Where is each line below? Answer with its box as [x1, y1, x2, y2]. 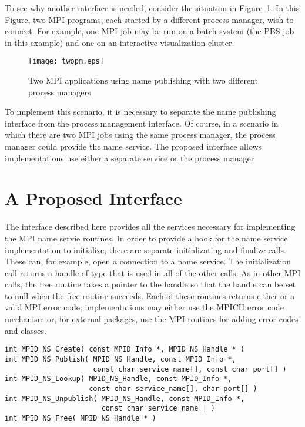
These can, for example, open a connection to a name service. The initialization [5, 255, 291, 267]
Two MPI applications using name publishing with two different [28, 74, 258, 87]
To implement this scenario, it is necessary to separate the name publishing [5, 105, 276, 118]
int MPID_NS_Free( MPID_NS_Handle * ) [5, 413, 156, 422]
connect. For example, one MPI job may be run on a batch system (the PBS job [5, 25, 294, 37]
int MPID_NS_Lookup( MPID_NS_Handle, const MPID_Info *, [5, 375, 232, 383]
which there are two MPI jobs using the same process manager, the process [5, 128, 276, 141]
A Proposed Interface [5, 186, 182, 210]
